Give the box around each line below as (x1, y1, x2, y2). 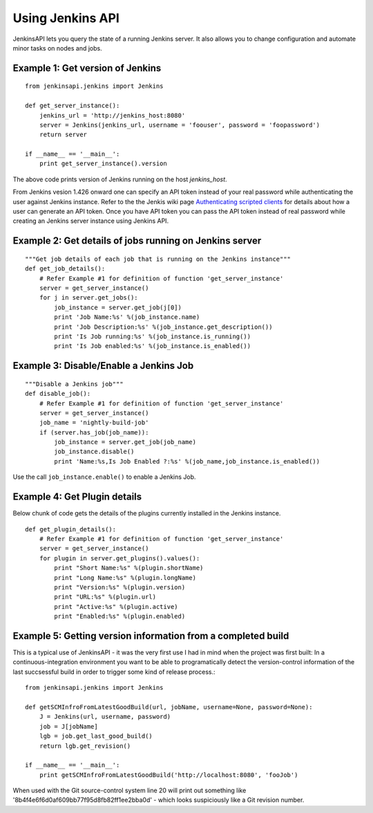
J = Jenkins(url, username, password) (39, 713, 171, 721)
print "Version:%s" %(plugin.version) (54, 583, 186, 591)
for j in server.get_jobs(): (39, 294, 138, 302)
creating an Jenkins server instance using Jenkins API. (12, 217, 169, 225)
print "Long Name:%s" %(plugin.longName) (54, 574, 197, 581)
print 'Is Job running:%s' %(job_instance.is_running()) (54, 332, 251, 340)
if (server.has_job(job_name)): (39, 428, 149, 436)
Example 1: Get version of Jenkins (12, 62, 162, 74)
